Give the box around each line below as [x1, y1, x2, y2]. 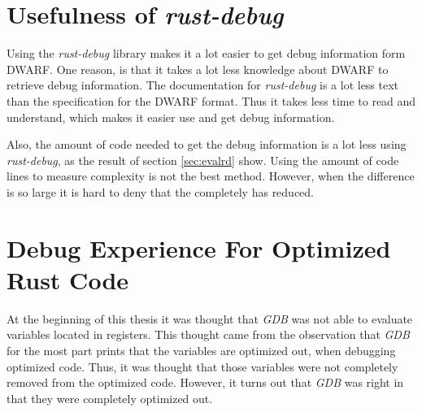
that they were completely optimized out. [7, 389, 213, 406]
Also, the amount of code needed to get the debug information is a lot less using [7, 136, 407, 153]
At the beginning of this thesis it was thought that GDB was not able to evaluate [7, 310, 413, 327]
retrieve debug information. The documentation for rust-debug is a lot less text [7, 76, 399, 93]
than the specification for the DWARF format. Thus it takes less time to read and [7, 92, 416, 109]
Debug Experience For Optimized [7, 231, 391, 264]
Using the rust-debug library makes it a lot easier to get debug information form [7, 45, 406, 62]
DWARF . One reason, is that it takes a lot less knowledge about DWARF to [7, 60, 389, 77]
